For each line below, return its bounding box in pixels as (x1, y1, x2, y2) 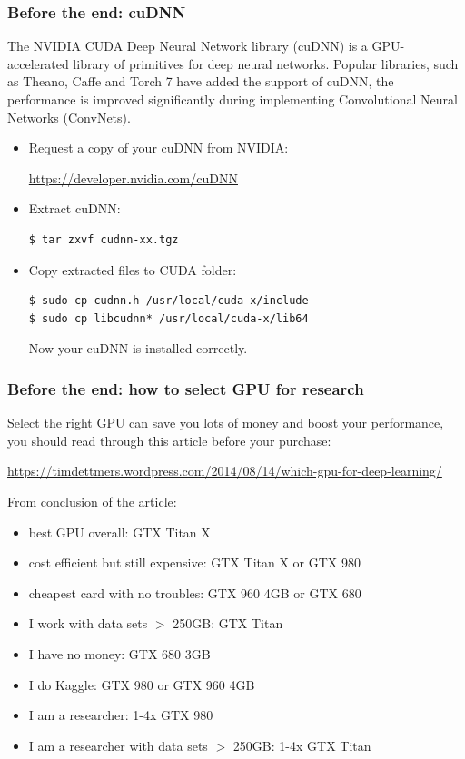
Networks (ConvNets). (7, 107, 131, 126)
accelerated (7, 54, 69, 73)
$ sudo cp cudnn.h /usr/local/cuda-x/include (28, 294, 309, 308)
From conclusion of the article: (7, 491, 177, 510)
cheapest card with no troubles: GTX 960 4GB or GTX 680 (28, 583, 361, 602)
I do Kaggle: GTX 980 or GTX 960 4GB (28, 675, 255, 694)
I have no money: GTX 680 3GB (28, 644, 211, 663)
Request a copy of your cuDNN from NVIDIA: (28, 138, 289, 157)
